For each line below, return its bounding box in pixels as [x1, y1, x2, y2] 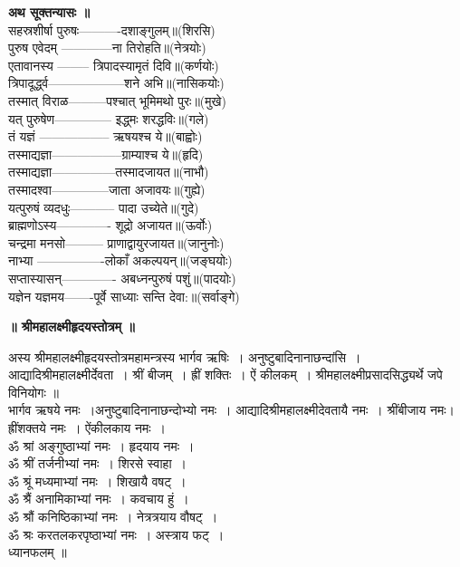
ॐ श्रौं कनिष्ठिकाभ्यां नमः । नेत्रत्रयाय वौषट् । [8, 507, 218, 526]
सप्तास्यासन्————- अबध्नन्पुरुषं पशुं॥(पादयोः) [8, 268, 236, 287]
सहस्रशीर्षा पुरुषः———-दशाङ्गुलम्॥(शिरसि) [8, 20, 216, 39]
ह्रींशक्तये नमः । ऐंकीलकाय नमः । [8, 418, 167, 437]
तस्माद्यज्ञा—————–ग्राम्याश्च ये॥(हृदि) [8, 144, 204, 163]
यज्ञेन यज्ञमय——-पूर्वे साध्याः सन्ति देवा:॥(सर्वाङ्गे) [8, 286, 240, 305]
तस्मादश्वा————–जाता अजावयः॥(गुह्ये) [8, 179, 206, 198]
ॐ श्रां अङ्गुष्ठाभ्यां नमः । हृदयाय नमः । [8, 436, 195, 455]
